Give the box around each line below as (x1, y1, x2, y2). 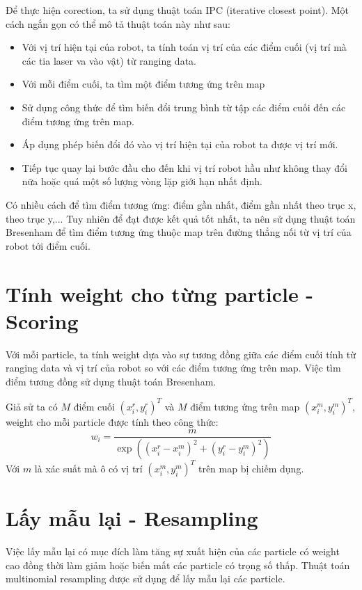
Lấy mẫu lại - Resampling (6, 504, 258, 532)
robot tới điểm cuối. (6, 238, 90, 253)
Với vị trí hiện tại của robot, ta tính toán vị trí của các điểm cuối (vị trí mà (22, 40, 347, 54)
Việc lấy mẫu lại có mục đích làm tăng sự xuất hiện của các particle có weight (6, 544, 340, 559)
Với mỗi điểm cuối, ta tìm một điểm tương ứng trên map (22, 77, 265, 91)
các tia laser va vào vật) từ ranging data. (22, 53, 196, 67)
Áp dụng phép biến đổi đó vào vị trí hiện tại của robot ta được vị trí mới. (22, 137, 338, 152)
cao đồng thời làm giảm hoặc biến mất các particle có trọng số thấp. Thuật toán (6, 557, 350, 572)
